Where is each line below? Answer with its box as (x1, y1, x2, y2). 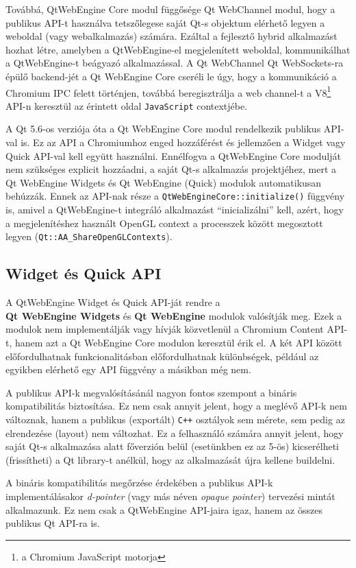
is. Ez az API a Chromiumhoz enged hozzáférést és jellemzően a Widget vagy (21, 135, 346, 150)
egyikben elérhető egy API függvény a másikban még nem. (5, 362, 251, 377)
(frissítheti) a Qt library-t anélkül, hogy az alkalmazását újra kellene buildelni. (5, 452, 335, 466)
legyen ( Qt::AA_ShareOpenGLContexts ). (5, 229, 173, 244)
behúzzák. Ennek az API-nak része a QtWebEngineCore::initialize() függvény (5, 189, 345, 203)
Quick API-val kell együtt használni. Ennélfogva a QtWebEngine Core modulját (5, 148, 341, 163)
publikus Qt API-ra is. (5, 516, 100, 530)
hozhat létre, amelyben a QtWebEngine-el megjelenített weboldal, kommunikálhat (5, 42, 351, 56)
